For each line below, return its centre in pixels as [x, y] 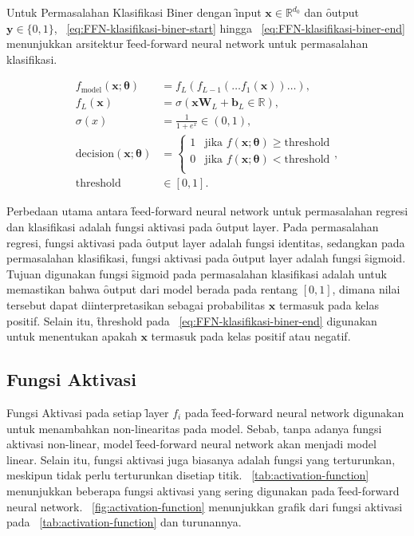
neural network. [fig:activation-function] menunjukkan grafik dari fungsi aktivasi [205, 506]
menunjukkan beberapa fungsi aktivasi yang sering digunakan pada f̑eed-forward [203, 490]
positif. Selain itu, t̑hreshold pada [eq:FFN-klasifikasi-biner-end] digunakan [192, 320]
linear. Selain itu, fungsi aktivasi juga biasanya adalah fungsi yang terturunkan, [201, 459]
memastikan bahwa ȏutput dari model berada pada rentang [152, 289]
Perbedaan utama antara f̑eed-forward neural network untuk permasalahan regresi [207, 211]
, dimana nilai [366, 289]
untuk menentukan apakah [72, 336]
